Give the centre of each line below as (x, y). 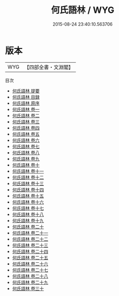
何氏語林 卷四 (26, 128)
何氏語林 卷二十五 (30, 257)
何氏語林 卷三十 (28, 288)
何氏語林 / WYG (83, 10)
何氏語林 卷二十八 (30, 276)
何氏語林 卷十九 (28, 220)
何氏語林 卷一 (26, 109)
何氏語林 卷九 (26, 159)
